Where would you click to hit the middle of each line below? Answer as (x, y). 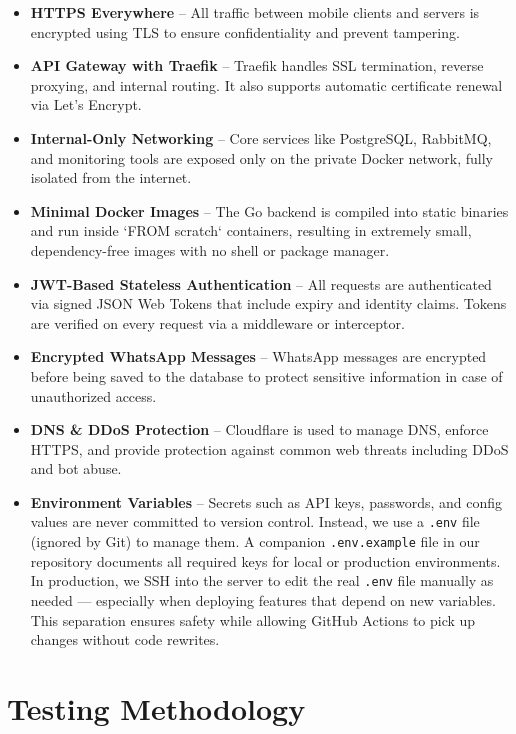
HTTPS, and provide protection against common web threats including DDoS (269, 448)
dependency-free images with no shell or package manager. (210, 249)
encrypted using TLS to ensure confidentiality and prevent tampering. (245, 31)
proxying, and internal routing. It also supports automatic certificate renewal (266, 84)
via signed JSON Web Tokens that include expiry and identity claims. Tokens (268, 303)
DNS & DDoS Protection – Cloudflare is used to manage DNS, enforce (259, 429)
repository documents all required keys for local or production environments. (265, 560)
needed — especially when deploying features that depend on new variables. (263, 600)
